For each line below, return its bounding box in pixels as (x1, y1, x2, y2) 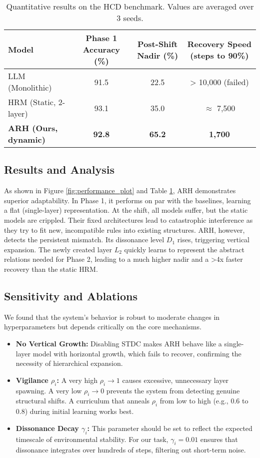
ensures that (200, 433, 238, 444)
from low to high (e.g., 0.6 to (159, 395, 248, 406)
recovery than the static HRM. (4, 263, 98, 274)
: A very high (56, 374, 98, 385)
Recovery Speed (187, 38, 251, 50)
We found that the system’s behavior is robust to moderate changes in (4, 311, 220, 322)
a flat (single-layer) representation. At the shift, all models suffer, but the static (4, 205, 248, 215)
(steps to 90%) (190, 49, 249, 61)
